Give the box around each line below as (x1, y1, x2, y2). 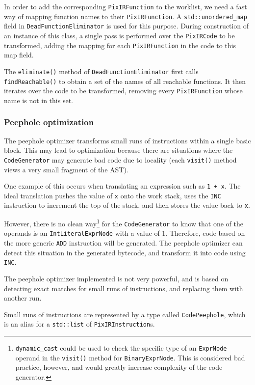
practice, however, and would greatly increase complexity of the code (15, 362, 223, 372)
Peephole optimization (4, 116, 94, 128)
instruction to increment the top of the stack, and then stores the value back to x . (4, 200, 250, 210)
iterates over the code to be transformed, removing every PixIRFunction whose (4, 85, 243, 96)
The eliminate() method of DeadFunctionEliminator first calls (4, 66, 199, 76)
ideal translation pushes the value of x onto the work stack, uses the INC (4, 190, 221, 200)
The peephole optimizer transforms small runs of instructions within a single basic (4, 135, 251, 145)
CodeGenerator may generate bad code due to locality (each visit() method (4, 154, 237, 165)
